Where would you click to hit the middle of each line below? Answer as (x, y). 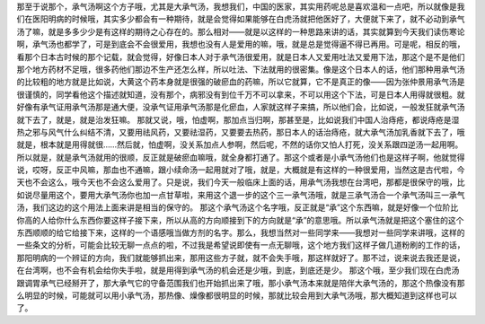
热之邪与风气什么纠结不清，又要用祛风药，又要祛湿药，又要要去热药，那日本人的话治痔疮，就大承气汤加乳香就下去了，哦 (241, 132)
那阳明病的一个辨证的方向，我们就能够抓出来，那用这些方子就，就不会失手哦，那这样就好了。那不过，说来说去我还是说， (241, 258)
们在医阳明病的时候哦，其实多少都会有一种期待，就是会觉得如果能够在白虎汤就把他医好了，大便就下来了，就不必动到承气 (241, 19)
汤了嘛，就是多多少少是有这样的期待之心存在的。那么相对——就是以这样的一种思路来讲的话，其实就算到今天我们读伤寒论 (241, 31)
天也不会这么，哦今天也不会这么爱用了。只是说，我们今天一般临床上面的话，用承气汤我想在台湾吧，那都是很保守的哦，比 (241, 182)
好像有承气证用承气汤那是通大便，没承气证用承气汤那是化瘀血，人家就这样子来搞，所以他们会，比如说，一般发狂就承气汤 (241, 107)
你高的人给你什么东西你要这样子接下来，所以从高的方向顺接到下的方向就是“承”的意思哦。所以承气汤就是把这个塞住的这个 (240, 220)
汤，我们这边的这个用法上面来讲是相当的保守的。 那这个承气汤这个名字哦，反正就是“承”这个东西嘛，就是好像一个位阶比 (238, 207)
